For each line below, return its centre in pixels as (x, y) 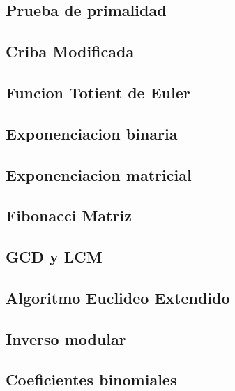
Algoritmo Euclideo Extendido (118, 297)
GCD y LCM (54, 257)
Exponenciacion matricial (99, 174)
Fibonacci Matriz (69, 215)
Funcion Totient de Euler (98, 92)
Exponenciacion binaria (92, 133)
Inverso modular (66, 338)
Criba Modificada (70, 51)
